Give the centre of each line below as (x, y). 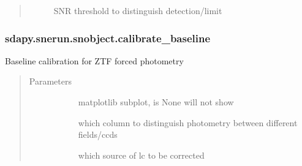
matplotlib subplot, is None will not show (156, 102)
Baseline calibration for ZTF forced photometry (94, 60)
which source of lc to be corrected (141, 155)
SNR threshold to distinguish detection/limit (138, 10)
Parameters (50, 81)
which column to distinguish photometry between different (188, 122)
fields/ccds (98, 134)
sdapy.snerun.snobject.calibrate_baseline (108, 38)
